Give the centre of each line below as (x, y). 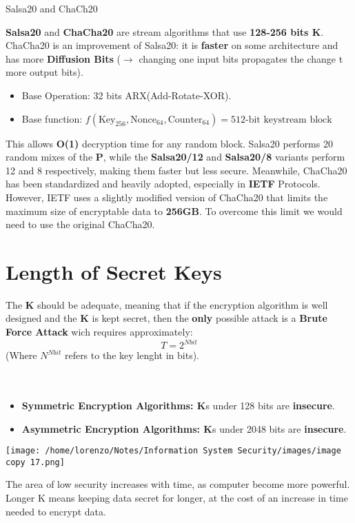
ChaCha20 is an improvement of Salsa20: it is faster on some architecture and (172, 45)
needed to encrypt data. (56, 511)
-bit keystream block (289, 120)
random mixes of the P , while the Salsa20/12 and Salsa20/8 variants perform (175, 157)
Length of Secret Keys (114, 271)
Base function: (52, 118)
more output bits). (44, 72)
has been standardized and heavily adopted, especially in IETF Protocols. (163, 184)
